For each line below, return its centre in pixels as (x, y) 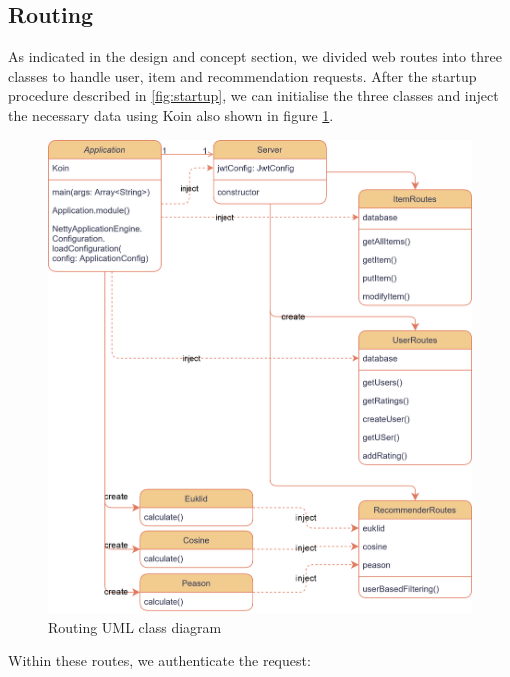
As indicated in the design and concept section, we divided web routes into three (255, 56)
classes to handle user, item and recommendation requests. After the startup (242, 75)
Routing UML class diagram (135, 626)
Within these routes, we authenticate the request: (159, 660)
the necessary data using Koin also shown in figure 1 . (171, 114)
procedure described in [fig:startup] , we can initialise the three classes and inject (253, 95)
